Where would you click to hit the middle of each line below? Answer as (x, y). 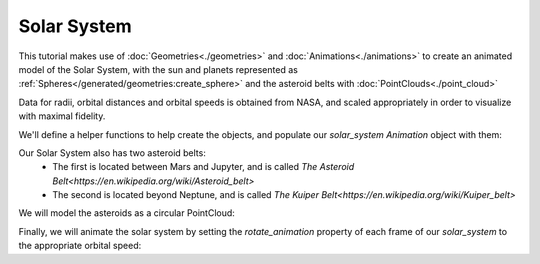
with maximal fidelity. (62, 116)
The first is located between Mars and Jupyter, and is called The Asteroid (203, 167)
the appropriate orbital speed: (80, 246)
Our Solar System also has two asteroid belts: (112, 152)
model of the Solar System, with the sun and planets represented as (158, 69)
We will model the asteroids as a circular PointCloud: (126, 213)
